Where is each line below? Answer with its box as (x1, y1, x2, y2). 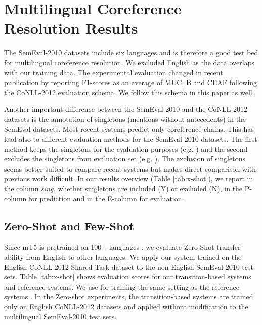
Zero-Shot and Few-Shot (4, 218, 134, 233)
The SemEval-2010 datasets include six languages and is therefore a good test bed (4, 47, 258, 58)
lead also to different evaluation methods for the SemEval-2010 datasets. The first (4, 134, 257, 144)
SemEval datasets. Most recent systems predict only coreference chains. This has (4, 124, 254, 134)
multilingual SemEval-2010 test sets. (4, 311, 117, 321)
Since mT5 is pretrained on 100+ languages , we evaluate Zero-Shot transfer (4, 241, 241, 252)
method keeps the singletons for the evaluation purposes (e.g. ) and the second (4, 143, 248, 154)
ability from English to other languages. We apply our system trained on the (4, 252, 242, 262)
